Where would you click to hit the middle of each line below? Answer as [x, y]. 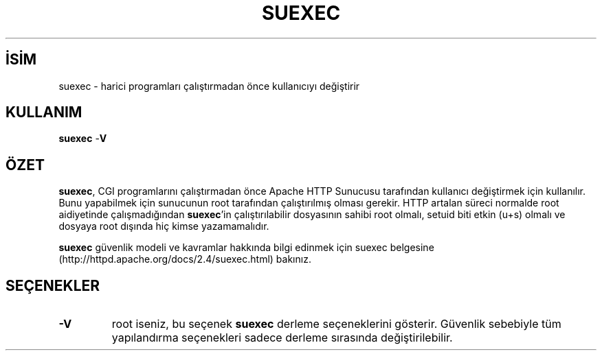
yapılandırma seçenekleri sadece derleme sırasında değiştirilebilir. [282, 338]
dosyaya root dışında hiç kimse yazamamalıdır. [164, 226]
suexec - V [83, 139]
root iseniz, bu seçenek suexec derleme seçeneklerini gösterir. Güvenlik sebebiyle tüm [336, 324]
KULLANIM [44, 112]
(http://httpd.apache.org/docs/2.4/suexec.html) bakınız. [185, 259]
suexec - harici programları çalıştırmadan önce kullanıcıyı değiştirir [209, 86]
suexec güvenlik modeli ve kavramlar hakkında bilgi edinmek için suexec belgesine [246, 248]
